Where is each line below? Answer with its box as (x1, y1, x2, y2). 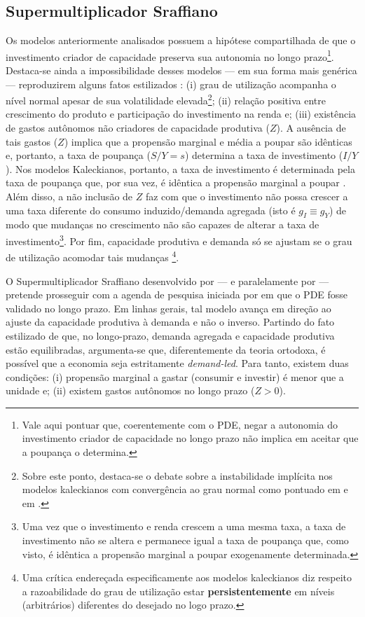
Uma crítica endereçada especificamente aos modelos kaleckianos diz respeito (22, 570, 352, 585)
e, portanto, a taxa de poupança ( (6, 148, 151, 162)
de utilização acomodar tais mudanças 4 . (6, 248, 179, 264)
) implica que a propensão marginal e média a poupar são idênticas (64, 134, 352, 148)
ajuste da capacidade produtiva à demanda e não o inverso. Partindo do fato (6, 314, 335, 329)
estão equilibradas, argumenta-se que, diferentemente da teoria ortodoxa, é (6, 342, 326, 356)
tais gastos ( (6, 134, 58, 148)
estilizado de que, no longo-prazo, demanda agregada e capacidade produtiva (6, 328, 335, 342)
